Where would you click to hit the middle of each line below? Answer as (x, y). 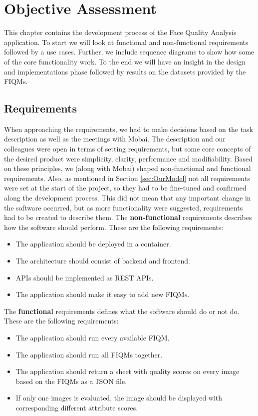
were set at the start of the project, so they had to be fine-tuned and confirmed (125, 188)
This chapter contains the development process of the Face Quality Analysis (120, 32)
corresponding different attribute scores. (77, 407)
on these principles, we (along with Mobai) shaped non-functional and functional (128, 168)
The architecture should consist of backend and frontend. (103, 261)
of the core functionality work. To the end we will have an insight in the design (125, 61)
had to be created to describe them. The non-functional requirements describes (128, 217)
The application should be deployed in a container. (93, 244)
